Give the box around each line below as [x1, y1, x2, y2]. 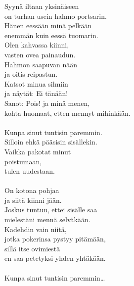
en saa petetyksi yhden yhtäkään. [4, 253, 106, 263]
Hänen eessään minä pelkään [4, 20, 92, 31]
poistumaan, [4, 156, 42, 166]
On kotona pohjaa [4, 185, 59, 195]
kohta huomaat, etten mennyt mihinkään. [4, 107, 131, 118]
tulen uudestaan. [4, 166, 55, 176]
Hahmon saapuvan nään [4, 59, 78, 69]
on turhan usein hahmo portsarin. [4, 10, 107, 21]
